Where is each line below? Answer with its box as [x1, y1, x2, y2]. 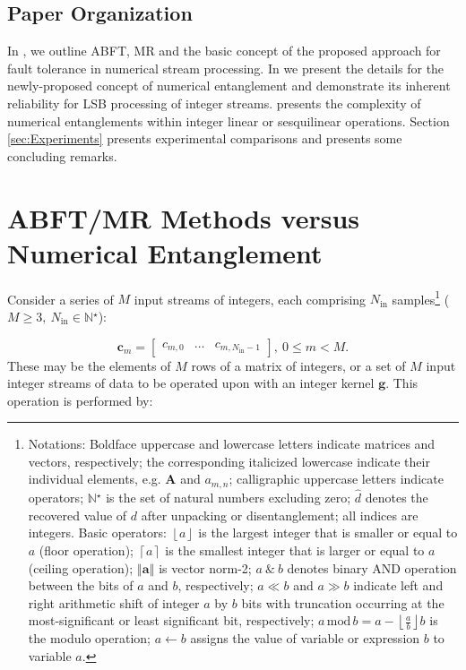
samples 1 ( [392, 287, 450, 308]
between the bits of [28, 576, 134, 595]
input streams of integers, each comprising [134, 289, 367, 308]
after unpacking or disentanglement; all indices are [141, 505, 419, 524]
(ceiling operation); [28, 558, 134, 577]
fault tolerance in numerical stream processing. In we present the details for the [7, 58, 444, 77]
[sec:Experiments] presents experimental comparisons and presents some [7, 129, 402, 148]
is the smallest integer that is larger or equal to [165, 540, 425, 559]
